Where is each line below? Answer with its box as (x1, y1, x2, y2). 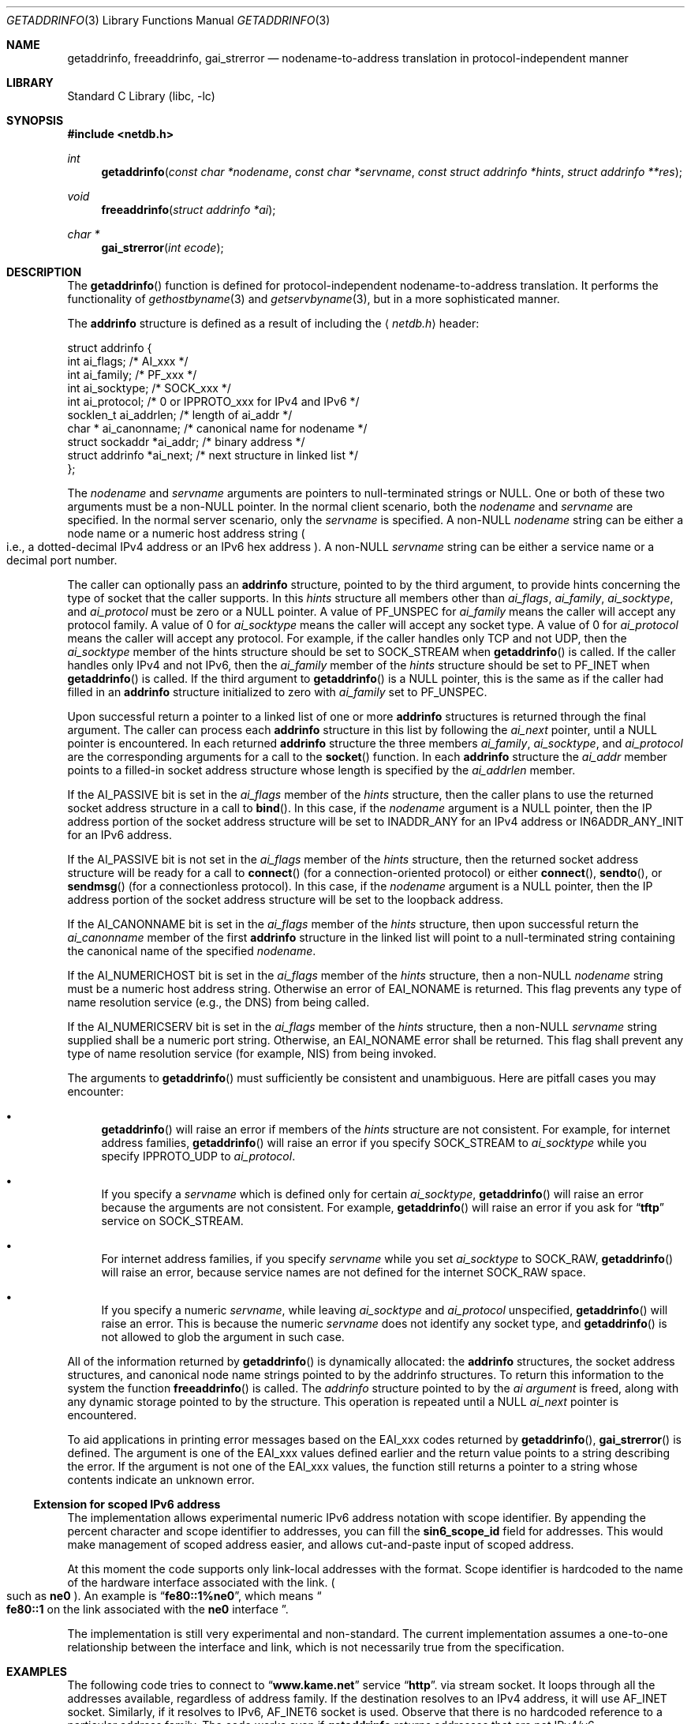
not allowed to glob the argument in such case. (101, 1330, 345, 1344)
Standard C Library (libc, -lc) (67, 89, 215, 103)
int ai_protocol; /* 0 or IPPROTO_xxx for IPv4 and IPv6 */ (67, 395, 360, 408)
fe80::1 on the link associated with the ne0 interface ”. (6, 1602, 289, 1616)
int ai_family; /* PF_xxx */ (67, 368, 197, 381)
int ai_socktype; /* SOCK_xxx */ (67, 381, 231, 395)
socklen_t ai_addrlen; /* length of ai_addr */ (67, 408, 293, 422)
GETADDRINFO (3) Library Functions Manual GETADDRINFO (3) (6, 13, 331, 27)
